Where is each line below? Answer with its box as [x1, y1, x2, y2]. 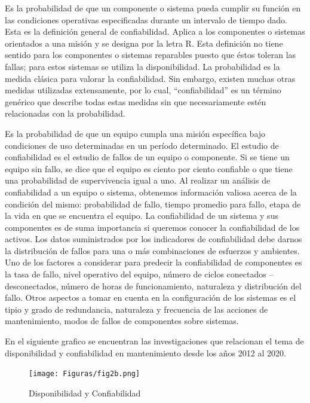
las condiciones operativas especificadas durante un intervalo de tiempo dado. [5, 13, 288, 26]
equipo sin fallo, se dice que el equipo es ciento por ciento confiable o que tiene [5, 162, 293, 175]
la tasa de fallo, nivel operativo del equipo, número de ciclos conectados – [5, 268, 274, 280]
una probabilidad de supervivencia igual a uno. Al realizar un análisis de [5, 174, 271, 187]
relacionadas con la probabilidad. [5, 107, 125, 120]
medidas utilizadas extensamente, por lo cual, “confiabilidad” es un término [5, 84, 281, 96]
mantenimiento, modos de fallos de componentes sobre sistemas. [5, 315, 239, 327]
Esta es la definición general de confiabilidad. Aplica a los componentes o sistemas [5, 25, 305, 38]
